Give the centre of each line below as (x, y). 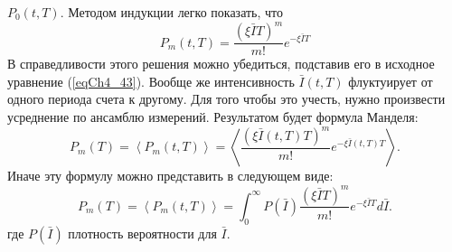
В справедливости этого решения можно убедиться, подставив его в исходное (221, 64)
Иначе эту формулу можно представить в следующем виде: (170, 176)
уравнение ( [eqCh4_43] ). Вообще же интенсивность (151, 81)
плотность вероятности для (142, 233)
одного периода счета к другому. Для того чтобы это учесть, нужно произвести (226, 99)
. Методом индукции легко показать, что (172, 12)
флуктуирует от (391, 81)
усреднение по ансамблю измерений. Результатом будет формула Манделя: (213, 116)
